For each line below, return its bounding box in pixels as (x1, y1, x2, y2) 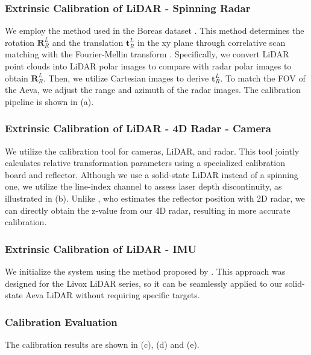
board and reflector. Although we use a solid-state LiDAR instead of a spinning (5, 168, 298, 181)
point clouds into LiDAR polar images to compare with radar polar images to (5, 60, 292, 72)
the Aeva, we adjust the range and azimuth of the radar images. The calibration (5, 83, 301, 96)
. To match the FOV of (220, 71, 306, 84)
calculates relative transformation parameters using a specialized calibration (5, 156, 285, 169)
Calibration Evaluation (5, 314, 118, 329)
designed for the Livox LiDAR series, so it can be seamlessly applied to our (5, 277, 283, 289)
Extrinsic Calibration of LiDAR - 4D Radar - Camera (5, 121, 271, 136)
